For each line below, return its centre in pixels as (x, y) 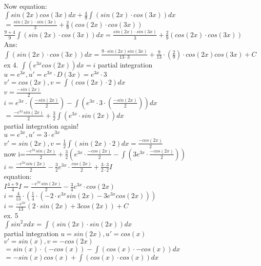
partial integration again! (41, 125)
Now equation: (26, 6)
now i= (15, 153)
